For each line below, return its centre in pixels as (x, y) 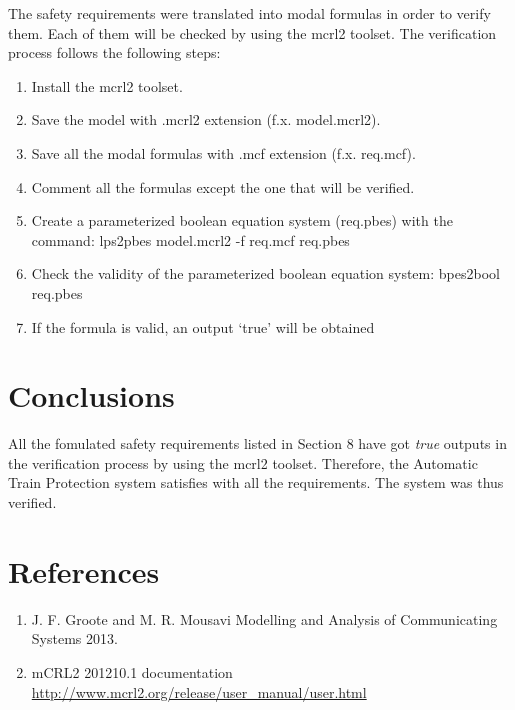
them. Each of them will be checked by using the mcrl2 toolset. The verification (252, 32)
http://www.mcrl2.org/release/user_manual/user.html (199, 691)
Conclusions (91, 395)
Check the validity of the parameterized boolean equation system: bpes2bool (265, 273)
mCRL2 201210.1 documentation (132, 671)
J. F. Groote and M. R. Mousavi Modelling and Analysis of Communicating (264, 618)
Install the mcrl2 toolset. (107, 85)
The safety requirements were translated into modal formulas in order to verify (249, 13)
